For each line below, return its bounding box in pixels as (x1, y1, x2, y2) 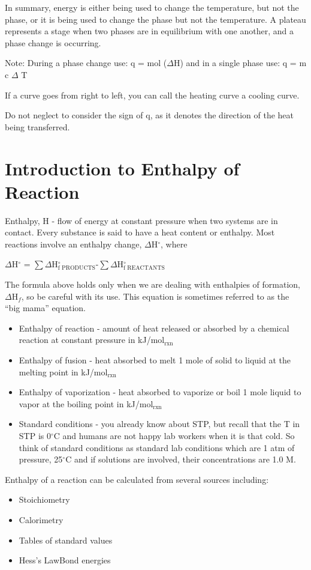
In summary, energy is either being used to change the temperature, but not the (5, 1, 299, 13)
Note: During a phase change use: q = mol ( (5, 56, 167, 69)
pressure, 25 (19, 453, 63, 465)
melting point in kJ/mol (19, 365, 108, 378)
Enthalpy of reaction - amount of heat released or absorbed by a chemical (19, 321, 289, 334)
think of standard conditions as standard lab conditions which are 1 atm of (19, 441, 295, 453)
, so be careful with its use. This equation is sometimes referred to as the (21, 290, 289, 302)
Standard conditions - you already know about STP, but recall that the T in (19, 417, 300, 430)
